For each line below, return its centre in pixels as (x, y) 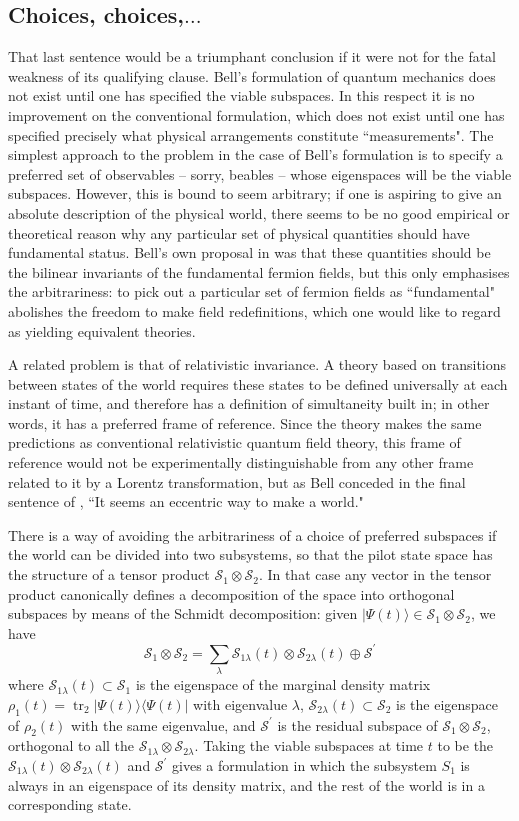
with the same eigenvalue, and (163, 724)
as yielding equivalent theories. (102, 330)
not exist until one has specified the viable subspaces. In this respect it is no (241, 95)
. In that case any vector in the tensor (375, 574)
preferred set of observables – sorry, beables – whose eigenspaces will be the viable (260, 173)
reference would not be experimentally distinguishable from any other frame (241, 462)
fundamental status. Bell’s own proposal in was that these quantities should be (249, 252)
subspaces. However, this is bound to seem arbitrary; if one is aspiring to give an (255, 193)
